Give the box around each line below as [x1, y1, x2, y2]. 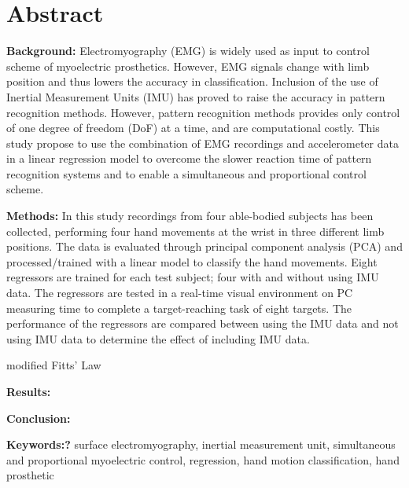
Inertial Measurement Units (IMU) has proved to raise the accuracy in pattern [6, 88, 385, 105]
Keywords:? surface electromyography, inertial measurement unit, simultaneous [6, 436, 396, 453]
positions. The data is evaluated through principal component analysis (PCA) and [6, 238, 403, 255]
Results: [6, 383, 51, 399]
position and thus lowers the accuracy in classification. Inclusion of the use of [6, 73, 378, 90]
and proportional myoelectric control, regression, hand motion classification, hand [6, 451, 400, 468]
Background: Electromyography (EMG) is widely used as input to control [6, 42, 370, 59]
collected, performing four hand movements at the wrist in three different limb [6, 222, 385, 239]
